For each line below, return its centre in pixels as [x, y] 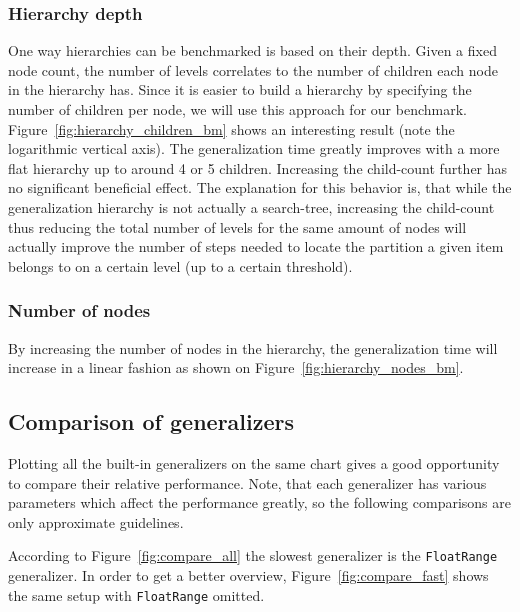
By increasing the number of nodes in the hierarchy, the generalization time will [253, 347]
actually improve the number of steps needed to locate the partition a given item [256, 246]
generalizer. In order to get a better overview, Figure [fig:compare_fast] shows [248, 574]
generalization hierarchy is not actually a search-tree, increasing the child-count [251, 206]
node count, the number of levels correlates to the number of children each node [253, 69]
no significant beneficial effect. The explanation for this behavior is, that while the [260, 187]
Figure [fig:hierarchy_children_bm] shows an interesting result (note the [231, 128]
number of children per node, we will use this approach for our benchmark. [237, 109]
